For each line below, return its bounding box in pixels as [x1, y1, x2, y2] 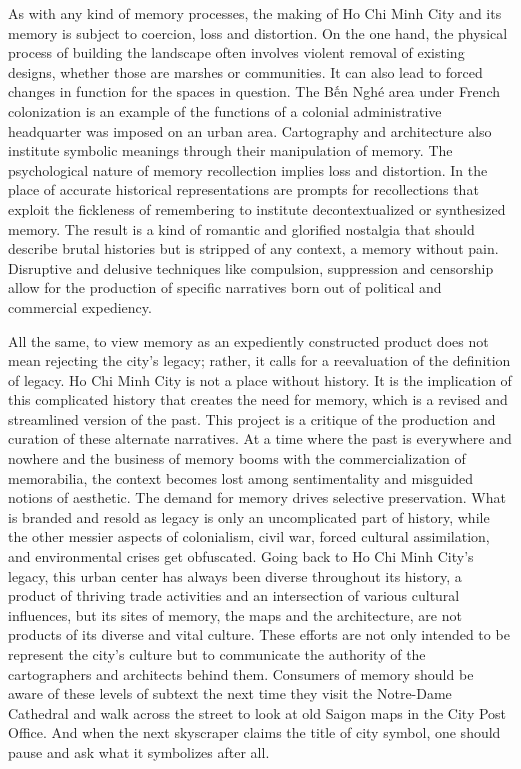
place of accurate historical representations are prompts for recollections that [8, 179, 479, 200]
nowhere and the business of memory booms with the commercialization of [8, 448, 466, 469]
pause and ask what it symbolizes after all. [8, 741, 270, 762]
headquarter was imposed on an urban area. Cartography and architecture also [8, 120, 492, 141]
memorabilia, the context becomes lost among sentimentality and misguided [8, 467, 474, 488]
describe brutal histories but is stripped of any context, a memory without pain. [8, 238, 499, 259]
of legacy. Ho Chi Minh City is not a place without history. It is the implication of [8, 369, 512, 390]
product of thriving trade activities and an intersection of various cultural [8, 585, 460, 606]
